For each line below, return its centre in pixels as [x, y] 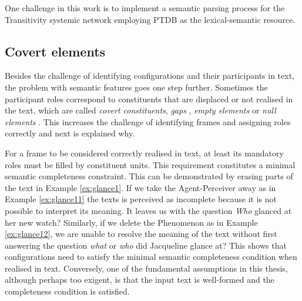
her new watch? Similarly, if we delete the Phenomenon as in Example [131, 222]
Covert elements [55, 51]
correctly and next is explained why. [70, 133]
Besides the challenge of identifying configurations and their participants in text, [150, 76]
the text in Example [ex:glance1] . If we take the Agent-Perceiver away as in [140, 187]
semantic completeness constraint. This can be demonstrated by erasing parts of [149, 176]
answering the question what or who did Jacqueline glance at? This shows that [146, 245]
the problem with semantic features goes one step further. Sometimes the [136, 87]
